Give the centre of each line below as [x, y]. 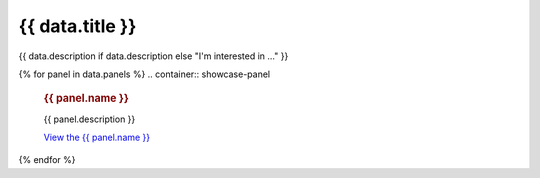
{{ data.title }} [77, 26]
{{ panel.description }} [89, 119]
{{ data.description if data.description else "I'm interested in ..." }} [153, 56]
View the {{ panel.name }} [97, 137]
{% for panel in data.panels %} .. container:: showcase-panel [144, 74]
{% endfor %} [47, 160]
